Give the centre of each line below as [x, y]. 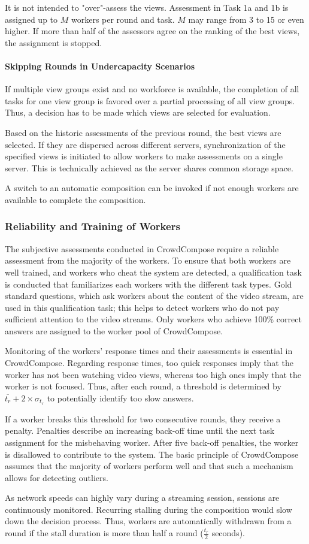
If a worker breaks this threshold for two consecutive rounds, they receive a [143, 418]
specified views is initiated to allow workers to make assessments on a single [144, 156]
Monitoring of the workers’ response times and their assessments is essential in [149, 351]
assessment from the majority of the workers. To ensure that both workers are [148, 260]
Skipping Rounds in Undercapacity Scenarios [100, 66]
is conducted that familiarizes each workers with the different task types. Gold [149, 284]
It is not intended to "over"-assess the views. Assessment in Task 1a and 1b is [147, 7]
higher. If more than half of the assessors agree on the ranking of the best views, [152, 31]
